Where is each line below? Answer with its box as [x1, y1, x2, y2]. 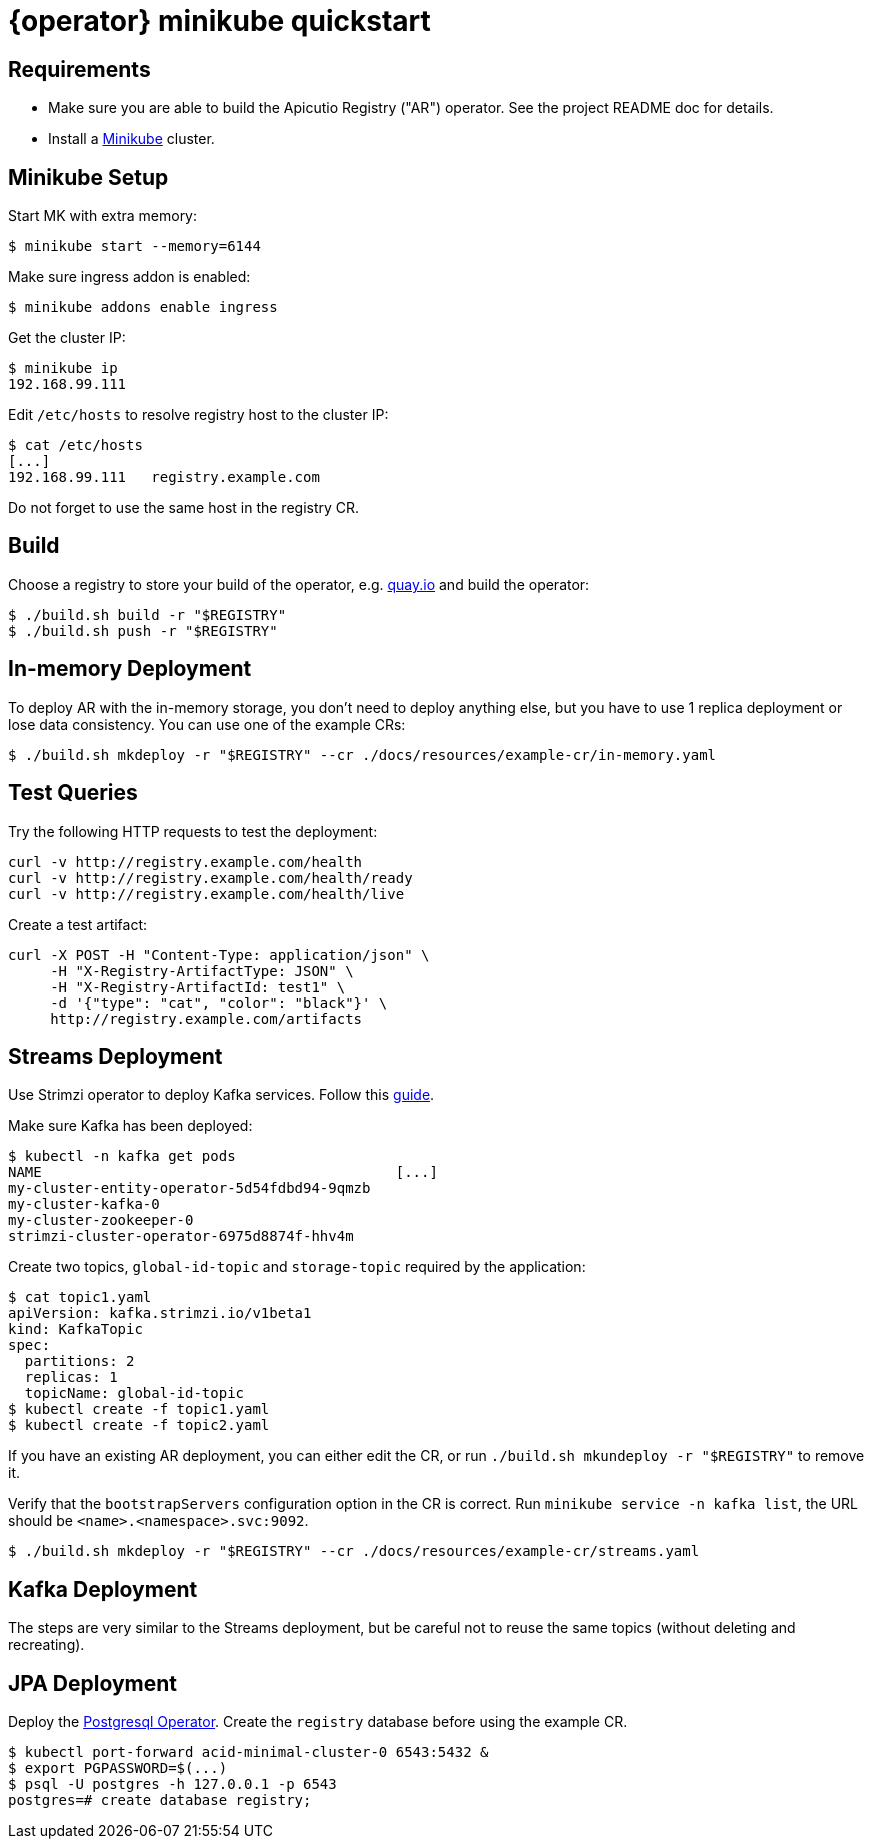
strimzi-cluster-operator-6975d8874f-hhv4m [8, 1228, 354, 1245]
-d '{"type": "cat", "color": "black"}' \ [50, 994, 388, 1011]
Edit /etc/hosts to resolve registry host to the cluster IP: [8, 406, 389, 424]
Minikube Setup [8, 164, 169, 190]
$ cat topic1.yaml [8, 1289, 152, 1306]
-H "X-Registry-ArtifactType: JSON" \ [50, 962, 354, 979]
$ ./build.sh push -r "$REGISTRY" [8, 622, 278, 639]
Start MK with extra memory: [8, 207, 198, 225]
